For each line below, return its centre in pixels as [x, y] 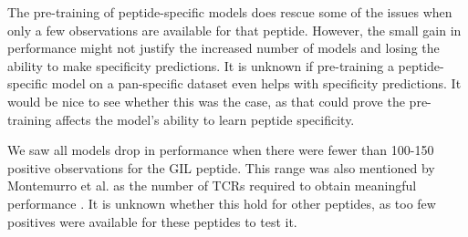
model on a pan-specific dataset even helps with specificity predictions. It [256, 83]
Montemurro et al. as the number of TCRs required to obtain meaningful [212, 185]
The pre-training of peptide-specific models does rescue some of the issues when [230, 12]
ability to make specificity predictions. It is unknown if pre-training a [201, 65]
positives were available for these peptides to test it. [152, 221]
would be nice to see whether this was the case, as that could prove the [206, 101]
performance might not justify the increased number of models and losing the [224, 48]
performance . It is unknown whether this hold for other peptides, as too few [222, 203]
